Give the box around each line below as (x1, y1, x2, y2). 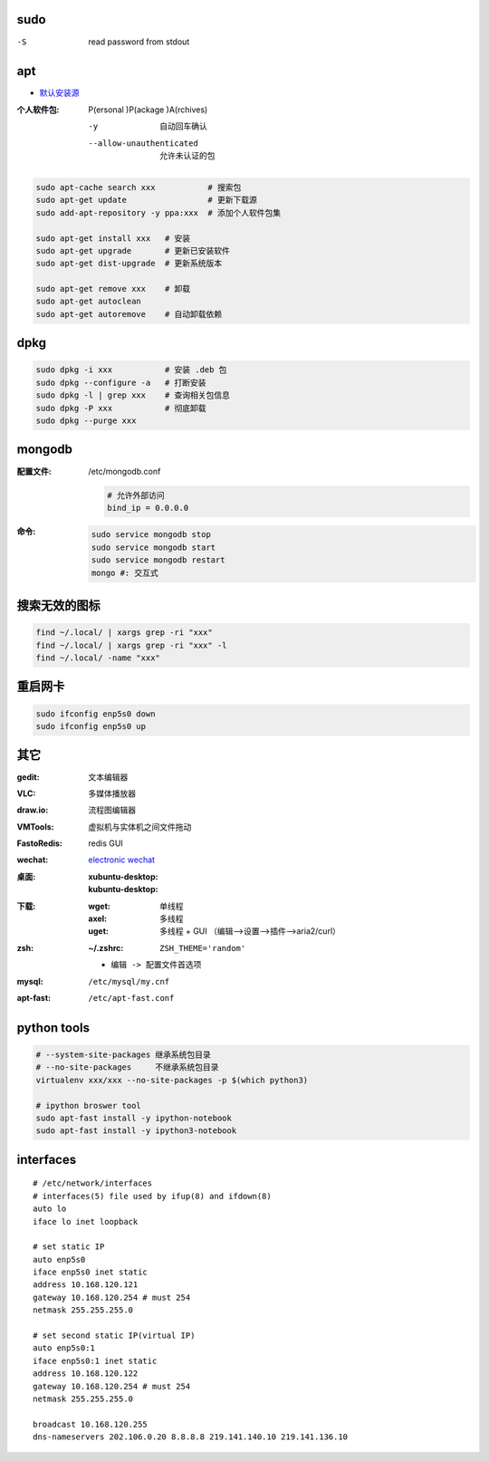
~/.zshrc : (88, 942, 124, 953)
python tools (16, 1020, 91, 1035)
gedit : (16, 771, 40, 783)
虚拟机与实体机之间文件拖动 (88, 821, 192, 832)
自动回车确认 (159, 120, 207, 131)
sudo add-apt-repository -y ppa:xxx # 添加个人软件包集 (35, 207, 281, 217)
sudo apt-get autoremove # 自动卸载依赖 (35, 309, 223, 319)
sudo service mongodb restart (91, 555, 225, 565)
